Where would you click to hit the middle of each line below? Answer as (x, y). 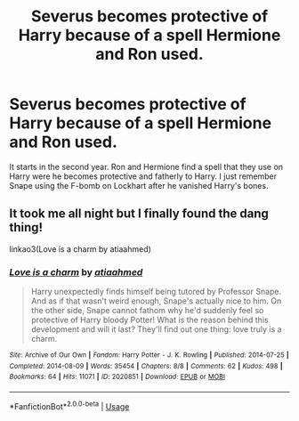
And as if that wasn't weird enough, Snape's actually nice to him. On (156, 301)
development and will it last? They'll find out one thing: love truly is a (156, 329)
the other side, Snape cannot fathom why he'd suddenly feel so (147, 311)
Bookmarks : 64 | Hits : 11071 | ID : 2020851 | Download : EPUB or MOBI (117, 377)
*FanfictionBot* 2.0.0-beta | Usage (69, 405)
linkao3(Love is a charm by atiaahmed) (80, 249)
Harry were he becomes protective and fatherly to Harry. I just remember (143, 176)
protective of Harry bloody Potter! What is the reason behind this (149, 320)
